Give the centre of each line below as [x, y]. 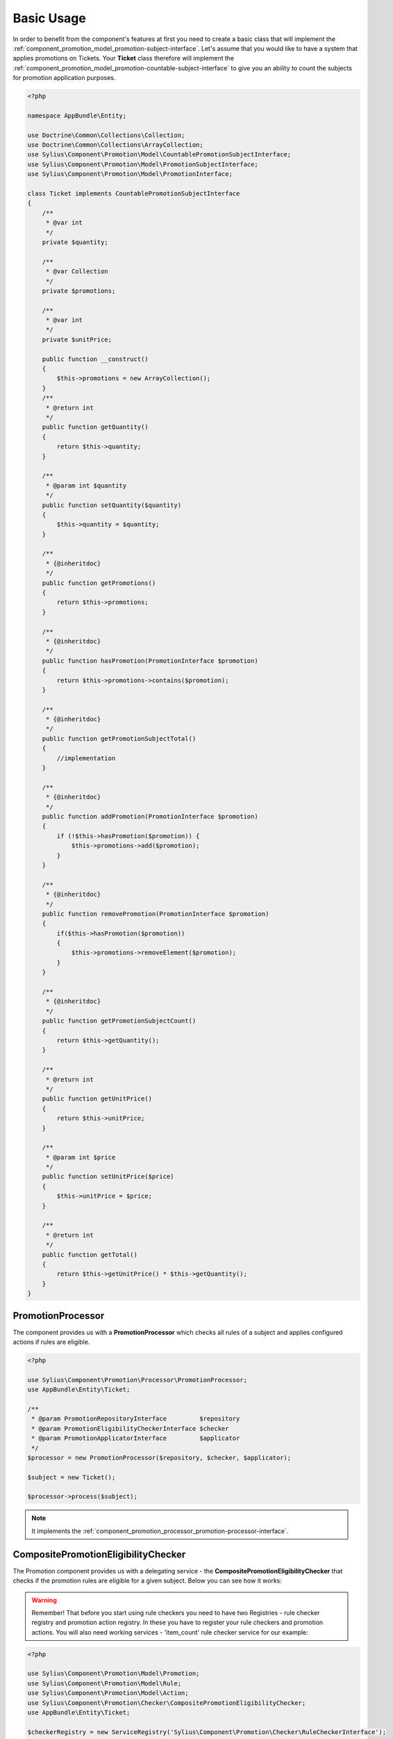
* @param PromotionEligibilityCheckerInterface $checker [130, 1428]
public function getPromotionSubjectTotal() [119, 738]
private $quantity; [75, 242]
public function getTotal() [90, 1255]
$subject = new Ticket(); [72, 1477]
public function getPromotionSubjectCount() [119, 1021]
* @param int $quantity [86, 486]
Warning [44, 1600]
